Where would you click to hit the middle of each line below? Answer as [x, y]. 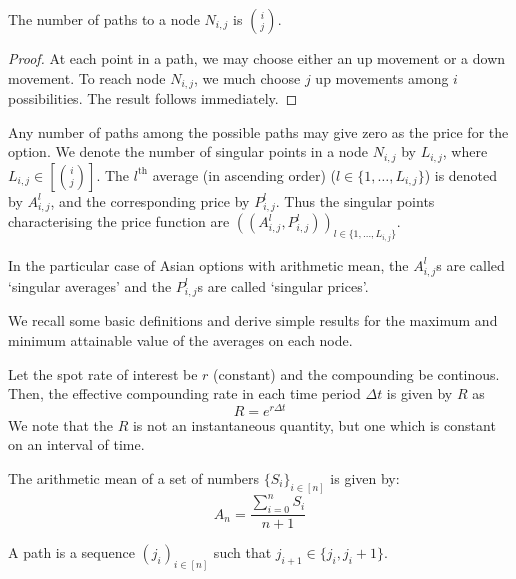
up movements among [382, 77]
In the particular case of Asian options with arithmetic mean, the [208, 264]
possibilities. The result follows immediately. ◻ [153, 98]
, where [465, 151]
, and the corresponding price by [150, 200]
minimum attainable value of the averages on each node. [180, 339]
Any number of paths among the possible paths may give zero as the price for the [258, 131]
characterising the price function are [119, 221]
